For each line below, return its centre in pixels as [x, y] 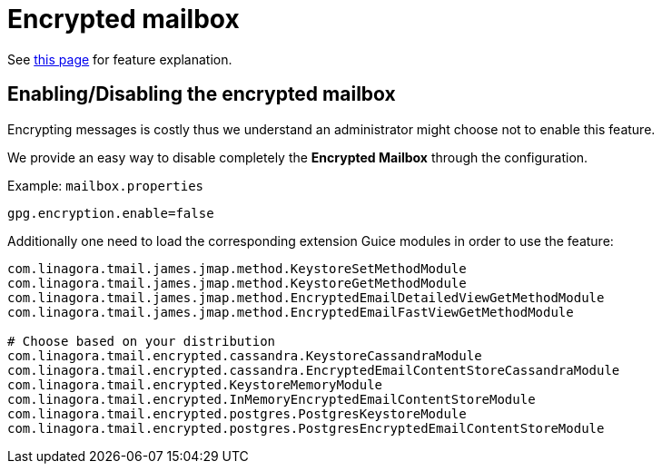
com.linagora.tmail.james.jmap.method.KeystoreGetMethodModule [237, 283]
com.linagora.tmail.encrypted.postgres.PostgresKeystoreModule [237, 413]
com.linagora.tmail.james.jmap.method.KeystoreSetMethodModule [237, 268]
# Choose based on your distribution [142, 341]
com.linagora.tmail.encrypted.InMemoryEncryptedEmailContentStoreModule [272, 399]
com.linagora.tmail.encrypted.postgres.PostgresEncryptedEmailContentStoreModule [306, 428]
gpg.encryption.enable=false [111, 213]
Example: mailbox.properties [105, 185]
